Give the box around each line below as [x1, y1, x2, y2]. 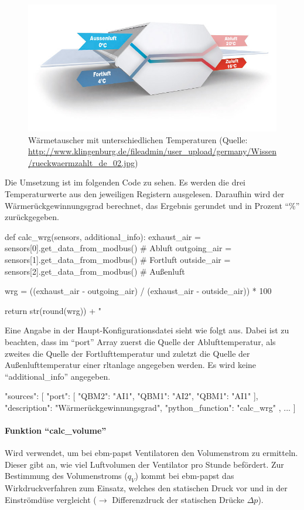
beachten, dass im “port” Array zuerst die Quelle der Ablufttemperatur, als [5, 335, 276, 347]
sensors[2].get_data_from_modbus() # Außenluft [5, 265, 185, 277]
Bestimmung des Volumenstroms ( [5, 470, 128, 482]
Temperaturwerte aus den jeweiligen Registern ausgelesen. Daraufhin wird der [5, 188, 285, 200]
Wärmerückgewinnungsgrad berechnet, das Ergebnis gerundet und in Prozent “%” [5, 199, 300, 211]
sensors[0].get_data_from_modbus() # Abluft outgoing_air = [5, 242, 232, 254]
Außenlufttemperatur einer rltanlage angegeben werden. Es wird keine [5, 359, 257, 371]
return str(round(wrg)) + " [5, 304, 101, 316]
